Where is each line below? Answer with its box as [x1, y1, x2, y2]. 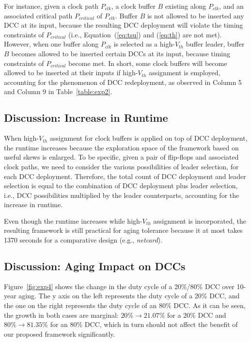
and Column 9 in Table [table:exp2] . [4, 86, 112, 97]
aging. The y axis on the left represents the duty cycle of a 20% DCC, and [18, 291, 240, 301]
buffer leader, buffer [186, 39, 245, 49]
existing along [165, 1, 206, 11]
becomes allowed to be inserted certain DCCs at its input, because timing [11, 48, 231, 58]
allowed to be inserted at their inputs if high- [4, 67, 138, 78]
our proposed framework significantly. [4, 328, 115, 339]
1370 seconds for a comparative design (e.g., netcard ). [4, 235, 163, 245]
